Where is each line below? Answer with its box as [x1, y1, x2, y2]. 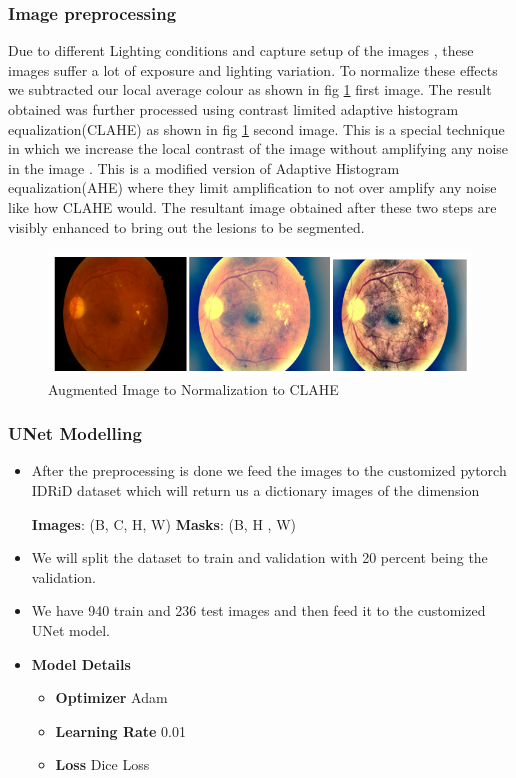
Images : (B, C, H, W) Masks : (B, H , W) [31, 513, 296, 534]
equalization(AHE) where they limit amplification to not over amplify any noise [8, 177, 497, 198]
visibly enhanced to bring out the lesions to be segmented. [8, 216, 365, 237]
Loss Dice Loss [55, 754, 150, 775]
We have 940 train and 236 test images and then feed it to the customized [31, 600, 486, 621]
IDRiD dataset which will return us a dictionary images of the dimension [31, 480, 480, 501]
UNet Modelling [8, 421, 142, 446]
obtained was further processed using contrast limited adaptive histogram [8, 99, 459, 119]
